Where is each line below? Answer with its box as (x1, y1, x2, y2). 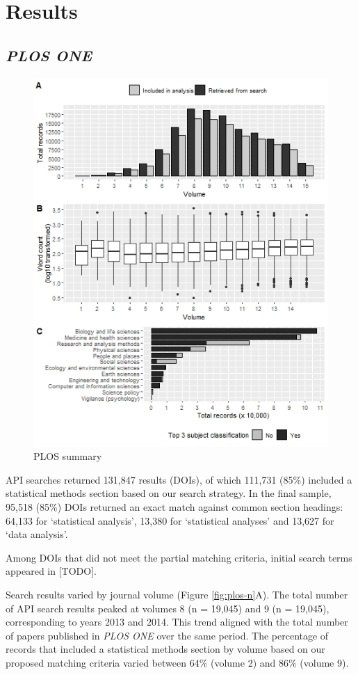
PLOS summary (33, 449, 102, 463)
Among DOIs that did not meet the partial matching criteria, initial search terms (6, 550, 352, 564)
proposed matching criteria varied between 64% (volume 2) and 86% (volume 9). (6, 655, 349, 669)
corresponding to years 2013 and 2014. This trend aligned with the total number (6, 614, 348, 629)
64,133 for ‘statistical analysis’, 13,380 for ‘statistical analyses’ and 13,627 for (6, 513, 334, 527)
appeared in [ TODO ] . (6, 564, 97, 578)
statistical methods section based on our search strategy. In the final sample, (6, 486, 332, 500)
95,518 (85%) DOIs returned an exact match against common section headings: (6, 499, 343, 514)
